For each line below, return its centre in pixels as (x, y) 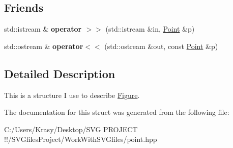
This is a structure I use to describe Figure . (72, 95)
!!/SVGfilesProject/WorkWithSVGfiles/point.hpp (81, 139)
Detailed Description (60, 73)
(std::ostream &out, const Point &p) (161, 46)
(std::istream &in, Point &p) (150, 29)
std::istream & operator (43, 29)
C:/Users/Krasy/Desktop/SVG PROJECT (71, 129)
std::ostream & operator (44, 46)
